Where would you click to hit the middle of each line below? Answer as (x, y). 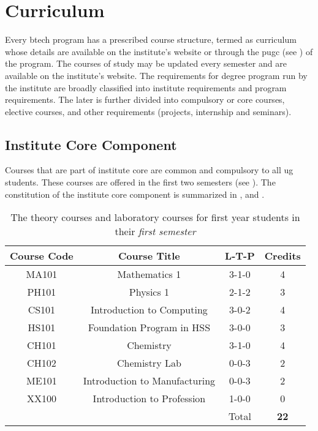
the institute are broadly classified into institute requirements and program (146, 87)
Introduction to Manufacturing (149, 381)
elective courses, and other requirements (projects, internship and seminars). (148, 111)
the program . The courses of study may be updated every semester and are (146, 63)
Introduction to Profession (149, 399)
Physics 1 (149, 292)
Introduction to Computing (149, 310)
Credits (282, 256)
